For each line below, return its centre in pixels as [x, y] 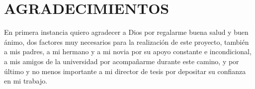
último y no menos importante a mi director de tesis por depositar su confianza [125, 71]
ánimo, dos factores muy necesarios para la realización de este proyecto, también [127, 42]
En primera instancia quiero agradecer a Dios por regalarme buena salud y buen [126, 32]
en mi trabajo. [26, 81]
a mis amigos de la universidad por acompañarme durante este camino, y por [122, 61]
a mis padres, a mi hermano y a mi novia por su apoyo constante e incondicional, [128, 51]
